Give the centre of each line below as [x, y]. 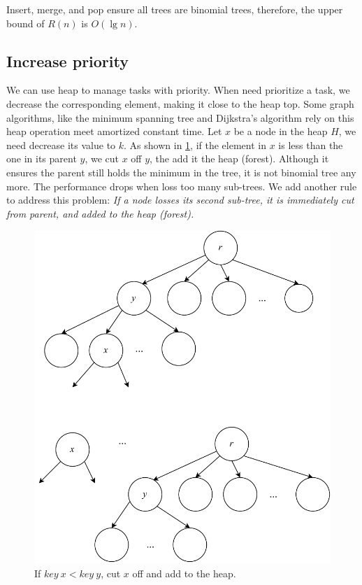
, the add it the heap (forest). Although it [239, 158]
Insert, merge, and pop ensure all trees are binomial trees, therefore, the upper [175, 9]
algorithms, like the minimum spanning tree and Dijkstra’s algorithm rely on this [180, 117]
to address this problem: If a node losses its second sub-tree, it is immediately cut [180, 200]
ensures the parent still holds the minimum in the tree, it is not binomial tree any [181, 172]
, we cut [102, 158]
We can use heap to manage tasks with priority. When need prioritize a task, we [178, 90]
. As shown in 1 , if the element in [195, 145]
